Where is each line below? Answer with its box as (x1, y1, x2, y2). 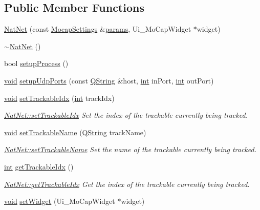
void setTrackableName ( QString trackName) (4, 127, 146, 137)
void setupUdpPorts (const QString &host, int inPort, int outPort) (4, 75, 214, 86)
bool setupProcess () (4, 58, 69, 69)
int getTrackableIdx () (4, 161, 74, 172)
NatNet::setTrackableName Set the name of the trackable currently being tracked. (4, 144, 256, 155)
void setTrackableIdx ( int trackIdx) (4, 92, 115, 103)
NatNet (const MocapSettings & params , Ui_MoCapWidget (4, 24, 191, 34)
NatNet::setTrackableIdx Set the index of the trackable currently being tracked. (4, 110, 248, 120)
